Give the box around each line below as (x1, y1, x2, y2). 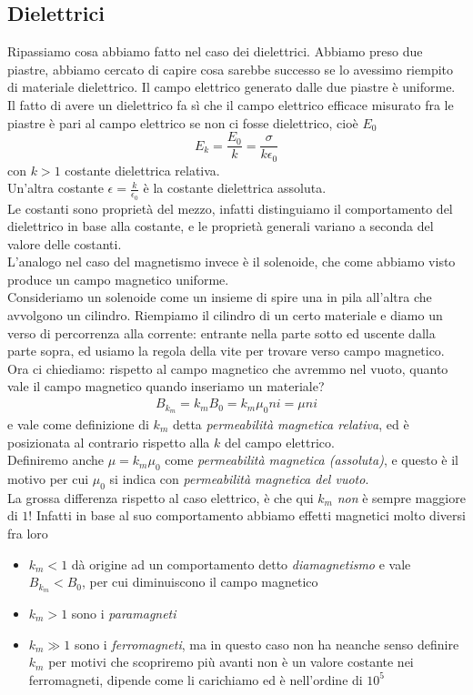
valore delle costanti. (7, 234, 122, 253)
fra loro (7, 523, 48, 542)
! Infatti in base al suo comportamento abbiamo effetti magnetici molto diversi (28, 506, 466, 525)
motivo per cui (7, 468, 89, 488)
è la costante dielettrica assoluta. (143, 178, 327, 197)
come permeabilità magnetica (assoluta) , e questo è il (165, 450, 459, 469)
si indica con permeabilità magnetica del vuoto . (109, 468, 369, 488)
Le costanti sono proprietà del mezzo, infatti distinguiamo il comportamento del (7, 198, 453, 217)
